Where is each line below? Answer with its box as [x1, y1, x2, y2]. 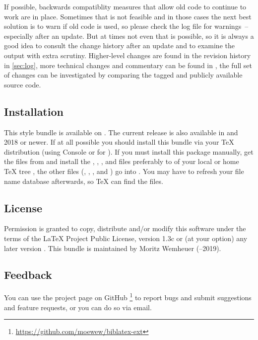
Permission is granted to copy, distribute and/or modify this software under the [4, 223, 246, 234]
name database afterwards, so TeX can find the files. [4, 175, 163, 186]
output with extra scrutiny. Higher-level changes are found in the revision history [4, 50, 251, 60]
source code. [4, 79, 41, 89]
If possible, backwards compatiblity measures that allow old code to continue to [4, 1, 247, 11]
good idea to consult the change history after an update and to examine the [4, 40, 235, 51]
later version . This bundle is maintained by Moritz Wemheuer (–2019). [4, 243, 221, 253]
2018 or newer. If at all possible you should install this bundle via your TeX [4, 137, 234, 147]
